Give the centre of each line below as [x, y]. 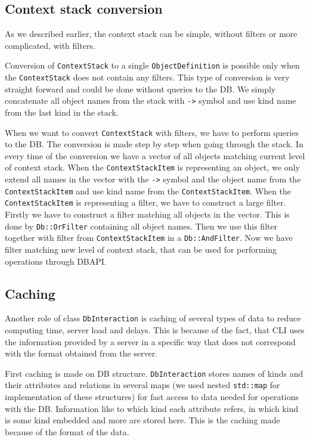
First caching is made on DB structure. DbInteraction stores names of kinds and [154, 373]
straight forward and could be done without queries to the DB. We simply [140, 89]
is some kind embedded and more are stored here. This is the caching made [142, 420]
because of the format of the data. [67, 431]
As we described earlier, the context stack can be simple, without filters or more [151, 34]
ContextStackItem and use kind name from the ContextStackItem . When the [148, 190]
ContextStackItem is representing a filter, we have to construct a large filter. [145, 202]
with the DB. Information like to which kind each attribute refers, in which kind [152, 408]
